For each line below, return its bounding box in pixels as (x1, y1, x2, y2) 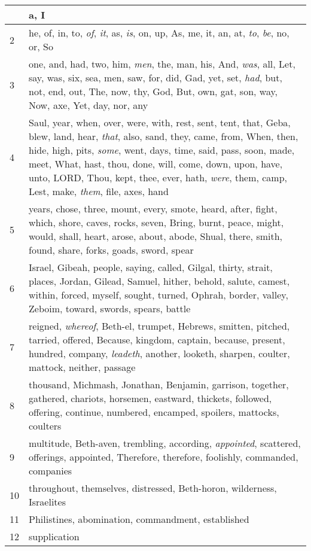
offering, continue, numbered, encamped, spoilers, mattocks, (29, 405, 279, 419)
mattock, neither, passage (29, 360, 136, 374)
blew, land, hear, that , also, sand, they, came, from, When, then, (29, 129, 298, 143)
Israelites (29, 495, 66, 509)
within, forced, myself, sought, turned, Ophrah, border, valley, (29, 288, 288, 302)
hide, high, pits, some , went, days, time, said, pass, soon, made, (29, 143, 295, 157)
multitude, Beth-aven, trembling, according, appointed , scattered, (29, 436, 301, 450)
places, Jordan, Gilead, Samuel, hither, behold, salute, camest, (29, 274, 290, 288)
